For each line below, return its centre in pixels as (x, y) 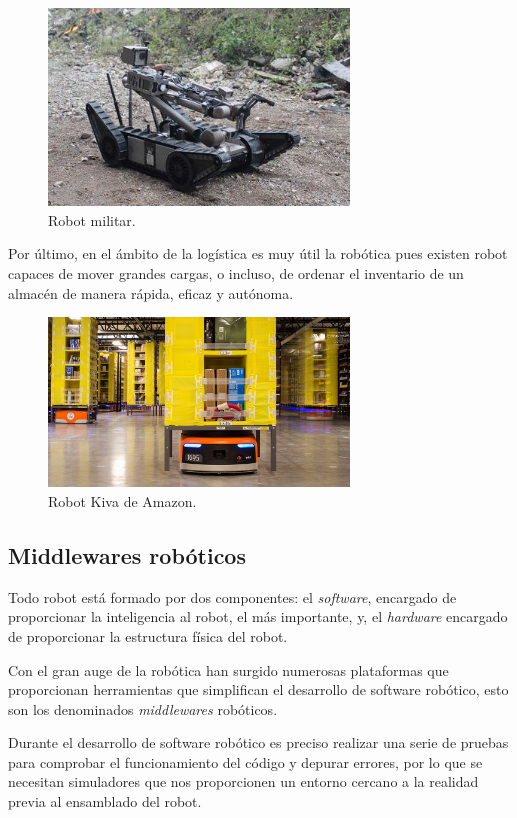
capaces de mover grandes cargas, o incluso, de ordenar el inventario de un (236, 273)
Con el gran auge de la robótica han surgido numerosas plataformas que (228, 669)
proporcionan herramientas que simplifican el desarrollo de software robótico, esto (258, 689)
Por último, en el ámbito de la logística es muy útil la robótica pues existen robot (258, 253)
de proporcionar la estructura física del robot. (148, 635)
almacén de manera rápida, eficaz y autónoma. (151, 292)
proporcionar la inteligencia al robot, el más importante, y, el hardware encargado (258, 616)
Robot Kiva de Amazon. (122, 500)
